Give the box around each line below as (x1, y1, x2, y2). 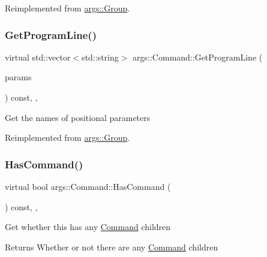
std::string (82, 50, 119, 63)
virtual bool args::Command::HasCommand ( (5, 180, 171, 192)
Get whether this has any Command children (5, 220, 171, 233)
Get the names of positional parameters (5, 111, 151, 123)
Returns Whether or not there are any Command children (5, 240, 218, 253)
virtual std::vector (5, 50, 71, 63)
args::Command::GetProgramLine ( (133, 50, 263, 63)
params (5, 71, 32, 83)
